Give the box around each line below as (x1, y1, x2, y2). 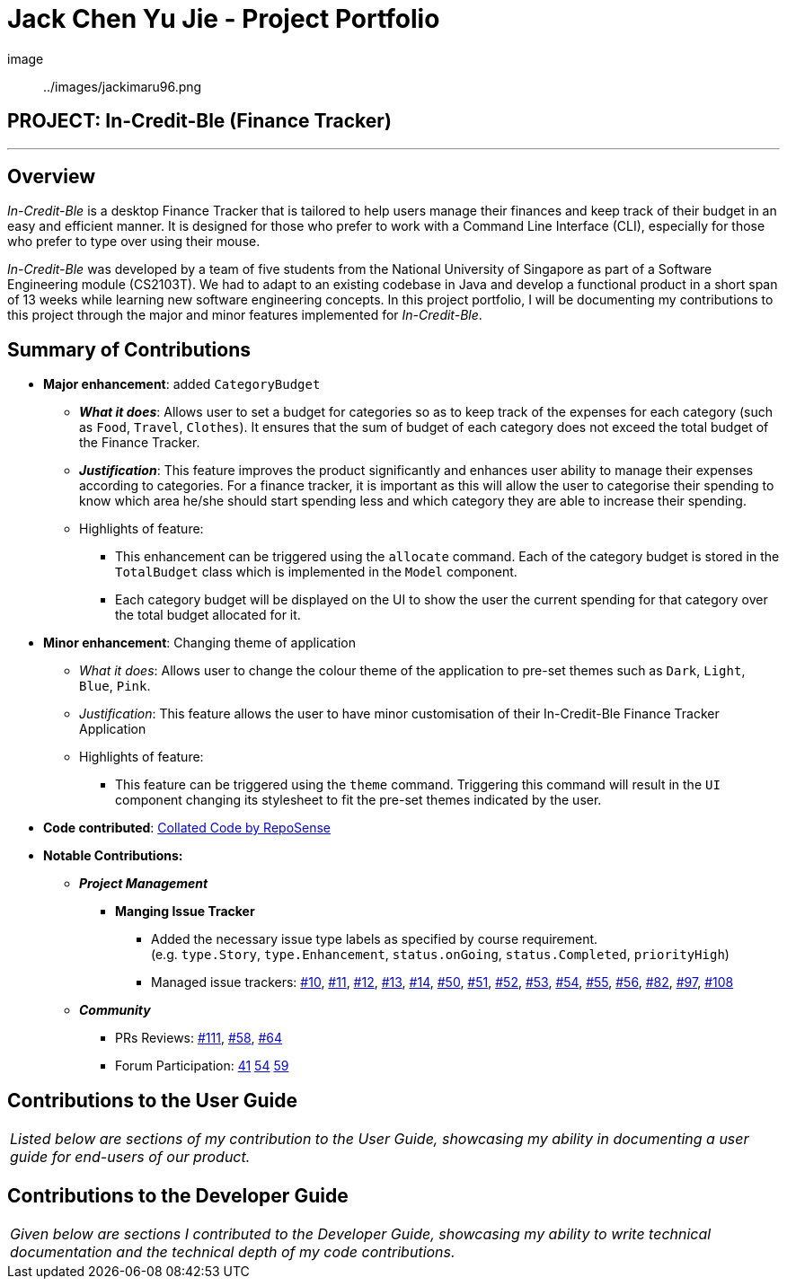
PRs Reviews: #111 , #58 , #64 (115, 1030, 283, 1046)
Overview (7, 165, 96, 189)
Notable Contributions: (43, 848, 183, 864)
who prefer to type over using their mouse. (7, 233, 261, 250)
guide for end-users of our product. (10, 1148, 251, 1167)
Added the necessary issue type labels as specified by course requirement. (151, 931, 598, 947)
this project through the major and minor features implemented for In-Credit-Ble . (7, 307, 482, 323)
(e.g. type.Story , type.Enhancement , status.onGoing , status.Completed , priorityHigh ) (151, 947, 730, 963)
